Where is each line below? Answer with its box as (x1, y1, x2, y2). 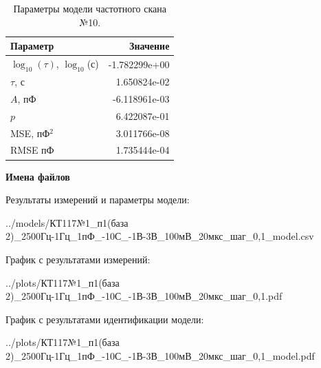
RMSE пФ (10, 143, 54, 157)
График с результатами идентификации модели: (5, 311, 204, 326)
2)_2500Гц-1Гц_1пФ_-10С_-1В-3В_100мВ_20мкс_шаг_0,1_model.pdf (5, 348, 315, 362)
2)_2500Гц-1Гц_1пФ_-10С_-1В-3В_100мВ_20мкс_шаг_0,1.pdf (5, 289, 283, 303)
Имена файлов (5, 169, 70, 183)
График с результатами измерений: (5, 252, 151, 266)
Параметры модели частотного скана (13, 1, 166, 15)
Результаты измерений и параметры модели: (5, 192, 190, 207)
